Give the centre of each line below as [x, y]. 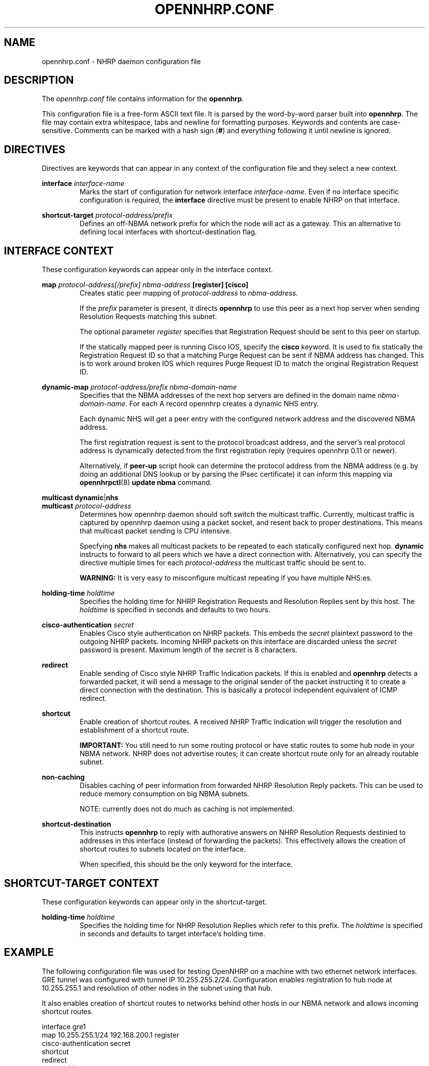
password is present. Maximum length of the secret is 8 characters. [189, 650]
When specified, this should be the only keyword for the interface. [186, 864]
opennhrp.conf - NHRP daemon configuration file [121, 61]
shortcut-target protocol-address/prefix [107, 215]
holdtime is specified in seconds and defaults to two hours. [175, 610]
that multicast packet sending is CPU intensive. [155, 531]
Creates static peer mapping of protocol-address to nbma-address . [189, 293]
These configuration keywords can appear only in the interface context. [157, 270]
